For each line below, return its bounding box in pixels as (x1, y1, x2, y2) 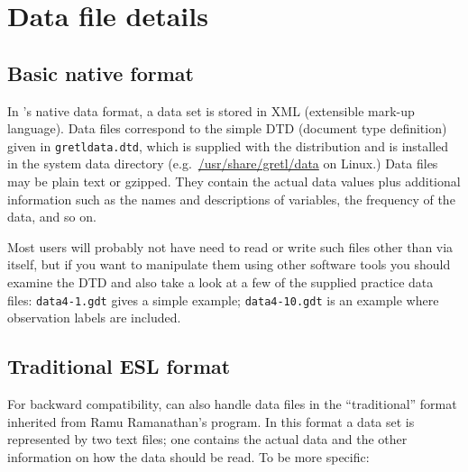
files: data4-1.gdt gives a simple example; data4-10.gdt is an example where (7, 290, 439, 309)
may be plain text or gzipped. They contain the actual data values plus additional (7, 172, 461, 191)
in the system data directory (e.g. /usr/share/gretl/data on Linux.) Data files (7, 154, 438, 173)
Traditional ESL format (7, 352, 231, 380)
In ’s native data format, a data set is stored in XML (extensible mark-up (7, 101, 415, 120)
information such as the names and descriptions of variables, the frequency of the (7, 189, 455, 208)
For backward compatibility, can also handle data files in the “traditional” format (7, 395, 457, 413)
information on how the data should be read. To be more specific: (7, 447, 370, 466)
